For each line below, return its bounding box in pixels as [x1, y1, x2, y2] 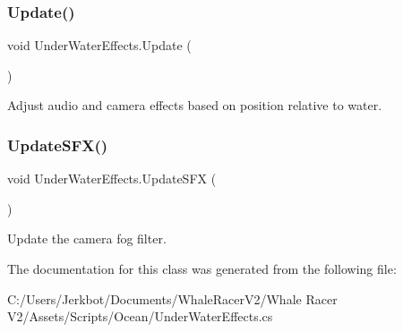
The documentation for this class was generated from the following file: [7, 260, 397, 277]
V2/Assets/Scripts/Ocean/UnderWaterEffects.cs [7, 307, 273, 326]
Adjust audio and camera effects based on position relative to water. [7, 96, 382, 115]
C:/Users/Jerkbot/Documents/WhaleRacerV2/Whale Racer [7, 289, 338, 308]
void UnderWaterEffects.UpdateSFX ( [7, 169, 217, 188]
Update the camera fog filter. [7, 229, 167, 248]
